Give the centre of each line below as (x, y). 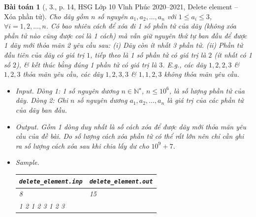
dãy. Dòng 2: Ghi (42, 100)
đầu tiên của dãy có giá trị (44, 54)
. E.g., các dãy (184, 64)
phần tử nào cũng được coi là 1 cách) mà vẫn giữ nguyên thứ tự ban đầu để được (126, 35)
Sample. (27, 162)
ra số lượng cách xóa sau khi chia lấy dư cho (82, 145)
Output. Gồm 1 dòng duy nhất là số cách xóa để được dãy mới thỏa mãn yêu (131, 126)
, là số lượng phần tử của (207, 90)
